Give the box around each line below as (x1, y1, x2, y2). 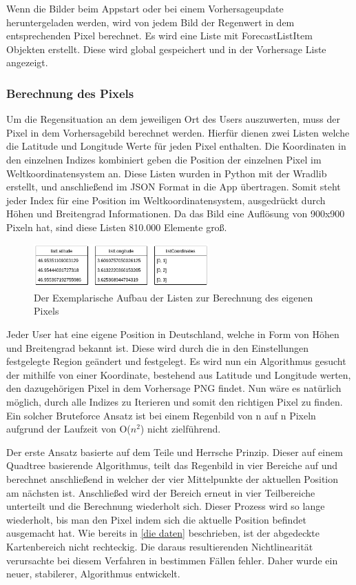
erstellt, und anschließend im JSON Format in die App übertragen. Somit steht (6, 179, 341, 194)
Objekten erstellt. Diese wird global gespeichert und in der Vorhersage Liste (6, 41, 326, 56)
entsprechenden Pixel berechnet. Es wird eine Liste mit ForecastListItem (6, 28, 313, 43)
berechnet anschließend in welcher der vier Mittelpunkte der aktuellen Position (6, 471, 339, 486)
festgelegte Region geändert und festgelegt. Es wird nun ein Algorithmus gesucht (6, 354, 346, 368)
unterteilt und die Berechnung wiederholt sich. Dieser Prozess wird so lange (6, 499, 325, 513)
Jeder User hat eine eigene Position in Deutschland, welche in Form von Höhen (6, 327, 339, 341)
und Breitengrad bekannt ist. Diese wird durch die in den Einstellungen (6, 340, 308, 355)
